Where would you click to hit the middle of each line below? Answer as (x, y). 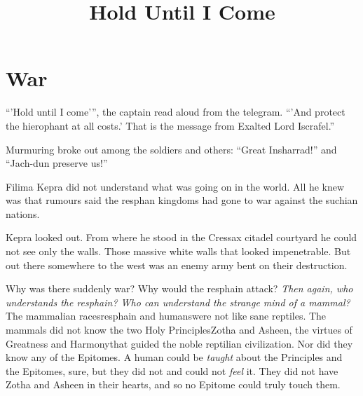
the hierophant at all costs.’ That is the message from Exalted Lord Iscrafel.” (170, 125)
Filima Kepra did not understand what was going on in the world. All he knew (175, 186)
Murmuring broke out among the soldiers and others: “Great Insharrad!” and (171, 149)
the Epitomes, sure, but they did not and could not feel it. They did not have (172, 370)
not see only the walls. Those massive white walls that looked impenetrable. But (178, 251)
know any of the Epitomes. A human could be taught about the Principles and (174, 357)
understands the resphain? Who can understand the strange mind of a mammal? (178, 302)
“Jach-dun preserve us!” (57, 163)
